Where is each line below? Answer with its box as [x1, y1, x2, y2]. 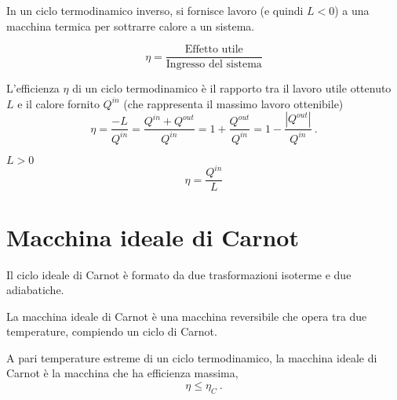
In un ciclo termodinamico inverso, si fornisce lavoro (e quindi [6, 2, 304, 18]
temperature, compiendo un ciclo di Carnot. [6, 323, 217, 340]
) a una [334, 2, 370, 18]
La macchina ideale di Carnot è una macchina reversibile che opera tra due [6, 307, 367, 324]
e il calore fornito [17, 95, 100, 111]
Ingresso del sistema [166, 59, 262, 71]
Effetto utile [184, 44, 243, 56]
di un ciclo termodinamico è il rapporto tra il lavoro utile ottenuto [72, 80, 392, 96]
